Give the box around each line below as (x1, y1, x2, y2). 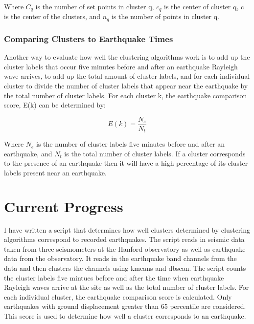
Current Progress (4, 196, 123, 216)
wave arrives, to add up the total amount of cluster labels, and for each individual (4, 71, 250, 81)
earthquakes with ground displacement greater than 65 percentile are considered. (4, 301, 246, 311)
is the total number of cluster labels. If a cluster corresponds (64, 148, 246, 158)
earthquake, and (4, 148, 52, 158)
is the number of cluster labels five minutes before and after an (36, 139, 225, 149)
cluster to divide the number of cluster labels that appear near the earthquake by (4, 80, 248, 90)
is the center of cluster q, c (164, 1, 244, 11)
